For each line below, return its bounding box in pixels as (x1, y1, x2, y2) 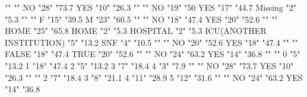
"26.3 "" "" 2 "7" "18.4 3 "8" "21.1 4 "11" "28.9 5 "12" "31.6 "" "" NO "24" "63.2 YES (5, 71, 303, 83)
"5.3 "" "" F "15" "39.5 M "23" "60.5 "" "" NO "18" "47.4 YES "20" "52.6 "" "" (5, 12, 278, 25)
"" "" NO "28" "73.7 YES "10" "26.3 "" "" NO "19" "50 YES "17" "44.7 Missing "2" (5, 1, 296, 13)
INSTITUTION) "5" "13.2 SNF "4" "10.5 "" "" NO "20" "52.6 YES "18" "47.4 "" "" (5, 36, 298, 48)
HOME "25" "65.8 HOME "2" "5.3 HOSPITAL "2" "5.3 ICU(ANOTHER (5, 24, 267, 37)
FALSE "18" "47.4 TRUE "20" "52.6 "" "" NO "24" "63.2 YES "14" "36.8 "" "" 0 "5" (5, 48, 300, 60)
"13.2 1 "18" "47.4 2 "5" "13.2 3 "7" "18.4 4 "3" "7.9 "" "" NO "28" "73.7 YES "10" (5, 59, 294, 71)
